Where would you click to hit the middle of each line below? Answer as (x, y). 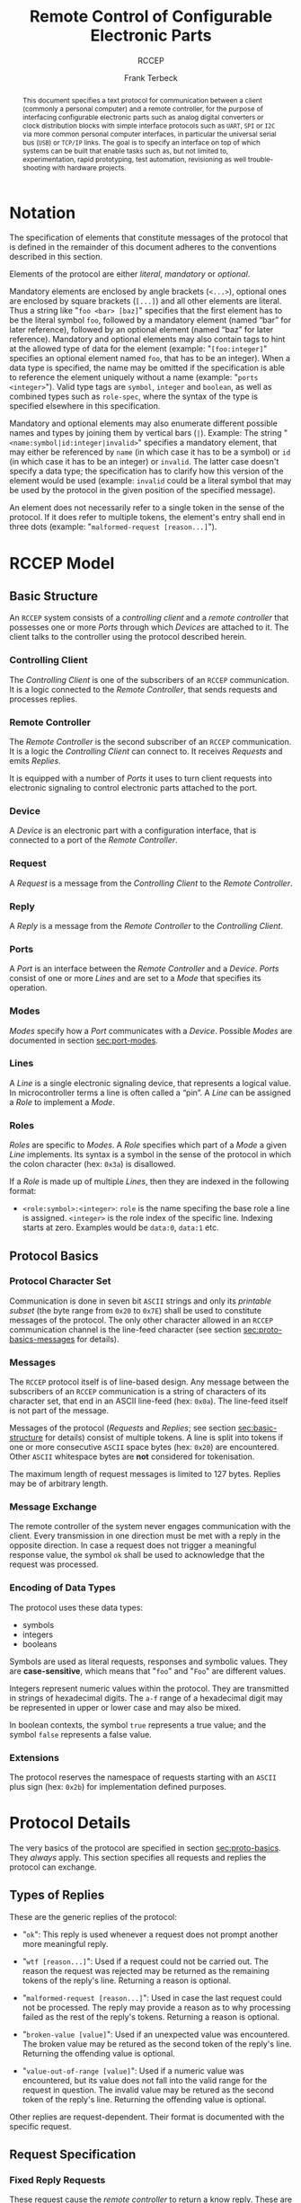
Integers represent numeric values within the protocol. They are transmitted (149, 1688)
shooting (36, 168)
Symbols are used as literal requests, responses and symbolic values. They (149, 1661)
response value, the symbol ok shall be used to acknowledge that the (137, 1555)
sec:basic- (257, 1428)
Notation (43, 212)
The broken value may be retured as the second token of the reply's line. (157, 2044)
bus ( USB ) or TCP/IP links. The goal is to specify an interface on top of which (141, 142)
